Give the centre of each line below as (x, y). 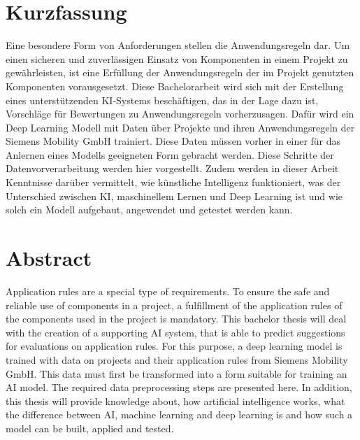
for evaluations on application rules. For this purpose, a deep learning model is (174, 346)
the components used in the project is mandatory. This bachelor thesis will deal (176, 319)
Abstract (49, 258)
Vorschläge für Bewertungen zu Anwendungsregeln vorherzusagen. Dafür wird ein (180, 114)
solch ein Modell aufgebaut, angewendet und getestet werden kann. (149, 210)
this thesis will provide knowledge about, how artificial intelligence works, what (175, 400)
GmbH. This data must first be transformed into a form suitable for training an (177, 373)
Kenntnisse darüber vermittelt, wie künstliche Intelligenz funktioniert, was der (173, 182)
